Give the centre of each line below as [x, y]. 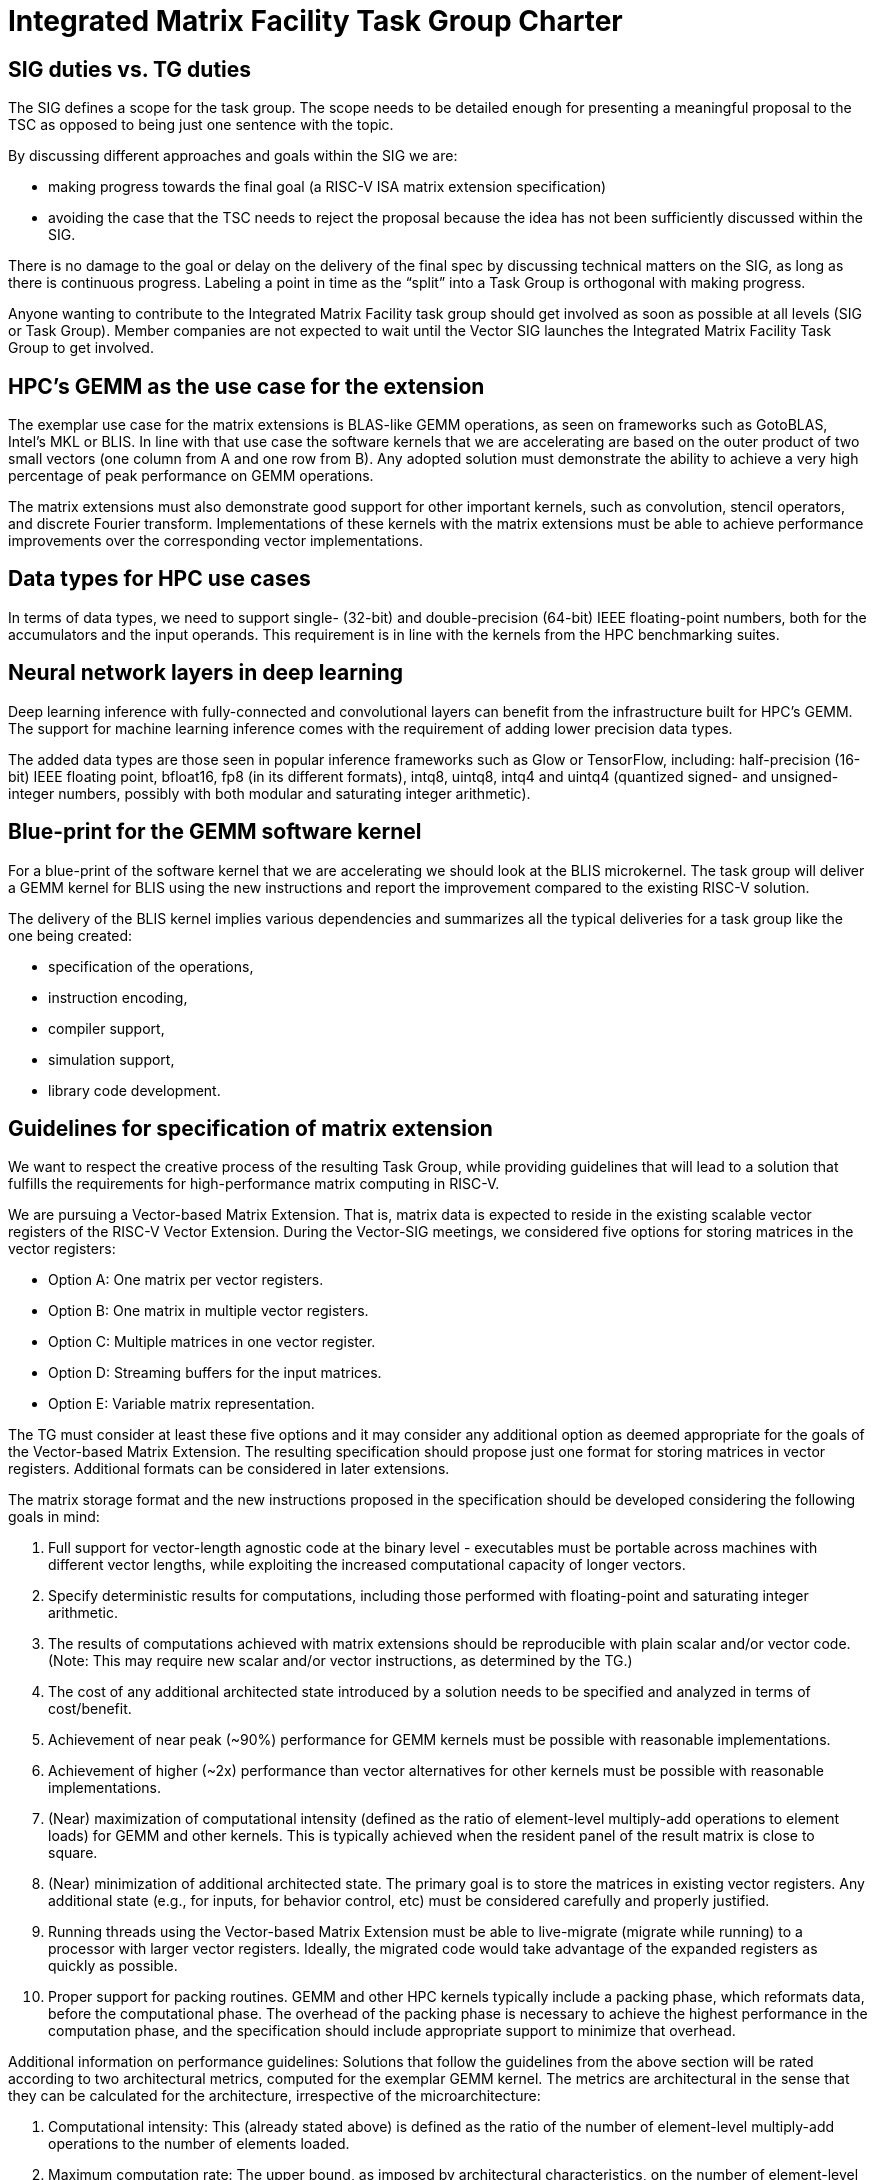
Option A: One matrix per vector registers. [186, 1280]
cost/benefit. [90, 1709]
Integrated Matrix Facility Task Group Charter [315, 21]
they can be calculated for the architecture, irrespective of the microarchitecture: [274, 2096]
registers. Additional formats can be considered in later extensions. [229, 1469]
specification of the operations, [151, 966]
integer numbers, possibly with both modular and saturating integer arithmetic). [269, 793]
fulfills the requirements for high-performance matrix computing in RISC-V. [254, 1184]
